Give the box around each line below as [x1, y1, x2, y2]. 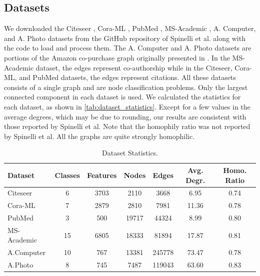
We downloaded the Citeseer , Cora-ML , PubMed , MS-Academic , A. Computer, [4, 23, 256, 33]
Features [86, 169, 117, 180]
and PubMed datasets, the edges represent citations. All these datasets [19, 72, 236, 82]
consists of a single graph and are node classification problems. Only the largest [4, 81, 248, 92]
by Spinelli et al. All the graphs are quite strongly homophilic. [4, 130, 195, 141]
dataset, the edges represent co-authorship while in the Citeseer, [35, 62, 232, 72]
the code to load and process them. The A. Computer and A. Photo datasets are [4, 42, 251, 53]
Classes [54, 169, 80, 180]
